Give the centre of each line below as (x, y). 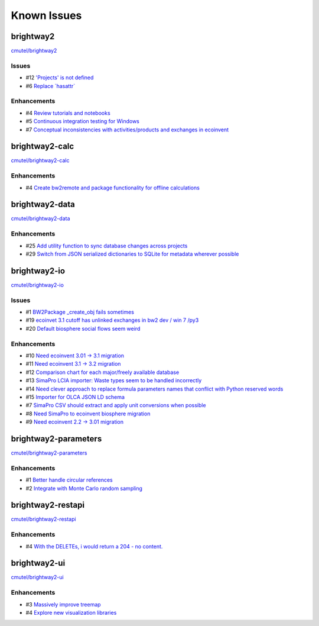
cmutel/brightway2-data (40, 218)
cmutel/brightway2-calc (40, 160)
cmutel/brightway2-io (38, 285)
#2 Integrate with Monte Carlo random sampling (84, 488)
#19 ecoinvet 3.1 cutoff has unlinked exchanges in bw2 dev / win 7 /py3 (112, 320)
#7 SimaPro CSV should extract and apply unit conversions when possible (116, 405)
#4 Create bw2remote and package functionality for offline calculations (113, 188)
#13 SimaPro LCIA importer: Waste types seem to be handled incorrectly (114, 380)
